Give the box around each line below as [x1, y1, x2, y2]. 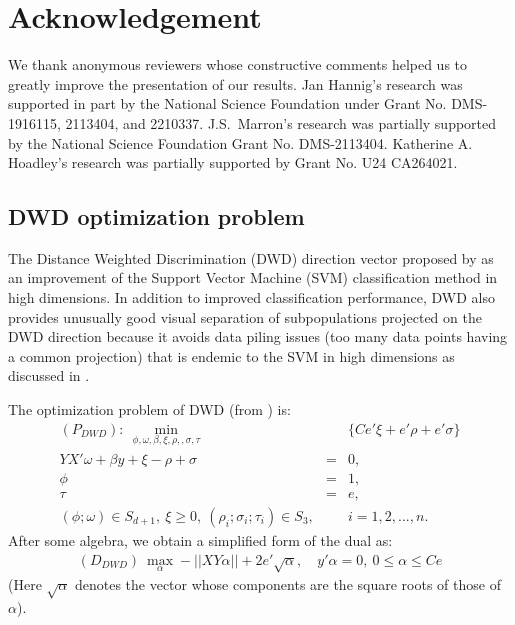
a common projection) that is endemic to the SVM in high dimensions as [8, 345, 455, 366]
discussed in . [8, 365, 90, 386]
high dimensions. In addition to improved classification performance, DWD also [8, 287, 496, 308]
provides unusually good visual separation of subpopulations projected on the [8, 306, 482, 327]
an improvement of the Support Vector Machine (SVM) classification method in [8, 267, 498, 288]
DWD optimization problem [8, 201, 305, 232]
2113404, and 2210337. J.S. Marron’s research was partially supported [65, 112, 497, 133]
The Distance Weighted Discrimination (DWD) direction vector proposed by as [8, 247, 494, 268]
